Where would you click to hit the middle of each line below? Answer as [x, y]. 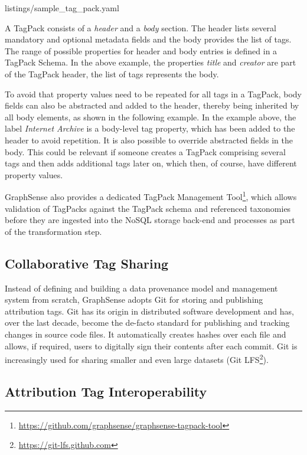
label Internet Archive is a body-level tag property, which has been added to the [150, 128]
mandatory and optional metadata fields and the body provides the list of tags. [148, 39]
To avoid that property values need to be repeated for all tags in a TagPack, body [153, 94]
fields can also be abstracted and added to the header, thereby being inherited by [152, 105]
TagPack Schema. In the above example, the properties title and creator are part [151, 62]
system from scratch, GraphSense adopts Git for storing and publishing [134, 299]
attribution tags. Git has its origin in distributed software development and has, [149, 311]
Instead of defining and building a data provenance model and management [141, 288]
